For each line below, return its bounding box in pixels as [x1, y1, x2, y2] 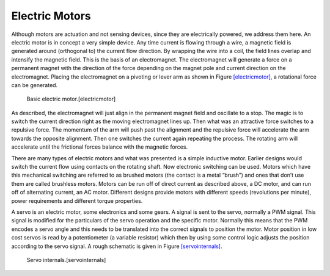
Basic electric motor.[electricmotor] [26, 95, 116, 103]
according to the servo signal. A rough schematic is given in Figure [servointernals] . [11, 242, 222, 250]
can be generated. [11, 81, 58, 88]
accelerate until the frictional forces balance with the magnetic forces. [11, 143, 188, 150]
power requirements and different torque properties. [11, 197, 143, 204]
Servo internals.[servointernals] [26, 256, 106, 263]
